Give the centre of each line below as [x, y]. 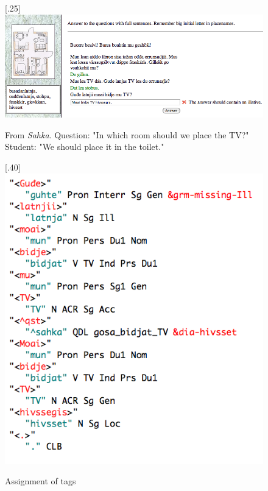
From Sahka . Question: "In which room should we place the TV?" [127, 134]
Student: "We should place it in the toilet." [85, 147]
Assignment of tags [41, 481]
